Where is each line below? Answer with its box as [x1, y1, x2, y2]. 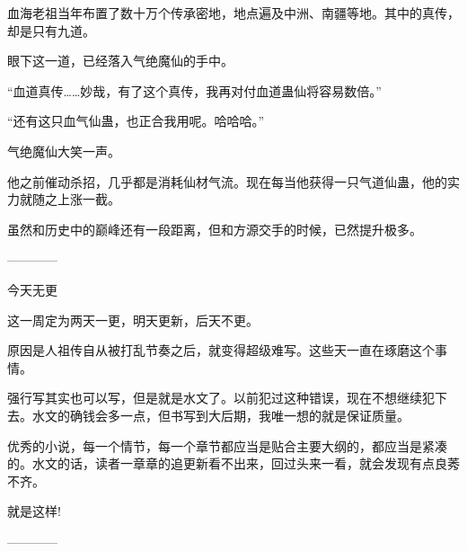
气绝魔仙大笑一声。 [7, 141, 120, 160]
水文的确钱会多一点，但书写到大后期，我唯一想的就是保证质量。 [31, 405, 410, 424]
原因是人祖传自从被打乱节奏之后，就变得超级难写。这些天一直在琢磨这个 [7, 341, 435, 360]
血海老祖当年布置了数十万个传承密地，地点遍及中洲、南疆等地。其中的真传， [7, 4, 460, 22]
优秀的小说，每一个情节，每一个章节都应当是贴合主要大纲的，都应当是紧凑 [7, 436, 447, 455]
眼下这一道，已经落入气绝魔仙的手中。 [7, 51, 233, 70]
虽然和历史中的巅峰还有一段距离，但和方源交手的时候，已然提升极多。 [7, 219, 422, 238]
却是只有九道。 [7, 21, 95, 40]
